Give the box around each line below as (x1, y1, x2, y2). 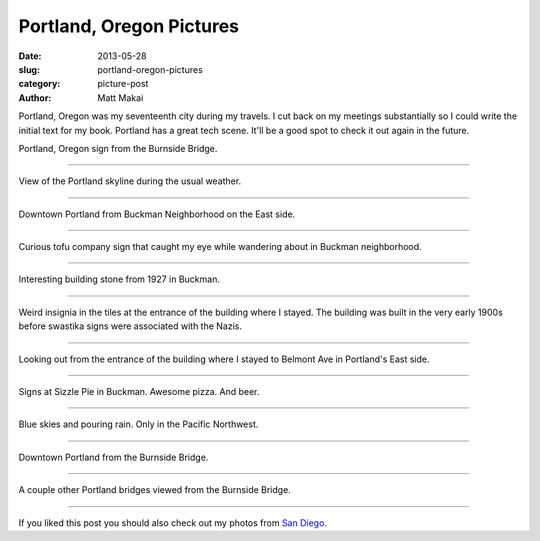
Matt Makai (97, 91, 144, 104)
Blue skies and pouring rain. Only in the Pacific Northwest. (18, 418, 259, 430)
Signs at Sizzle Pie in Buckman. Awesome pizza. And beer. (18, 386, 260, 398)
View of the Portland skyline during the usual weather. (18, 175, 242, 187)
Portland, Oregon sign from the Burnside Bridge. (18, 142, 218, 154)
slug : (18, 63, 40, 75)
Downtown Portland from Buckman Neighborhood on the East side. (18, 208, 296, 220)
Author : (18, 91, 52, 104)
